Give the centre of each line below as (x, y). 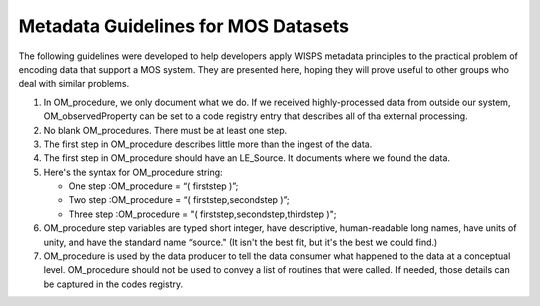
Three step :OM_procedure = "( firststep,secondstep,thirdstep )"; (202, 214)
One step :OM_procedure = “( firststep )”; (153, 186)
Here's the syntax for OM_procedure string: (133, 172)
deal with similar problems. (74, 84)
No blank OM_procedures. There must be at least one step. (165, 130)
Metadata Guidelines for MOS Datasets (184, 26)
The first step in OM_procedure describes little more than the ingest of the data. (208, 144)
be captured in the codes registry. (113, 284)
